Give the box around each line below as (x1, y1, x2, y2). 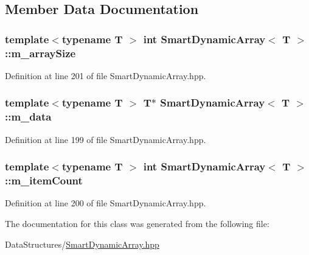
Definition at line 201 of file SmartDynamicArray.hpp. (5, 69, 206, 82)
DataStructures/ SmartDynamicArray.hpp (5, 237, 159, 250)
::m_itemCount (5, 173, 83, 188)
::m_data (5, 109, 52, 124)
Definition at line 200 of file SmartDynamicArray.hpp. (5, 197, 206, 209)
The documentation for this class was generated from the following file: (5, 217, 269, 229)
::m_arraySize (5, 45, 76, 60)
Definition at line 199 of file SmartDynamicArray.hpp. (5, 133, 206, 145)
